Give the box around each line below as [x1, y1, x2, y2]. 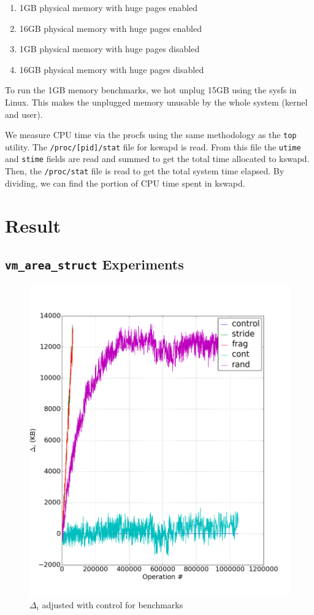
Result [5, 212, 61, 238]
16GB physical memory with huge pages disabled [19, 63, 204, 75]
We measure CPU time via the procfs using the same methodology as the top [5, 128, 297, 141]
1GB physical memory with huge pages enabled [19, 1, 197, 14]
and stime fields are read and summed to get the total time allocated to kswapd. [5, 152, 310, 165]
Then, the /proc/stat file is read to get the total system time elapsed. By [5, 164, 285, 177]
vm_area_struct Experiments [5, 255, 184, 274]
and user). [5, 107, 43, 120]
